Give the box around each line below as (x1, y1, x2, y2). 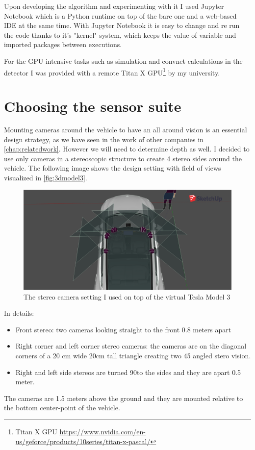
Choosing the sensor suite (4, 96, 181, 116)
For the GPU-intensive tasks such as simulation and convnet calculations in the (4, 55, 243, 66)
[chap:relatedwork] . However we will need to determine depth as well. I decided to (4, 144, 250, 154)
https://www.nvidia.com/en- (59, 426, 146, 436)
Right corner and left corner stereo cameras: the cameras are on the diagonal (15, 341, 247, 351)
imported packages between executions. (4, 39, 122, 50)
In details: (4, 308, 34, 318)
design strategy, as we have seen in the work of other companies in (4, 134, 204, 144)
